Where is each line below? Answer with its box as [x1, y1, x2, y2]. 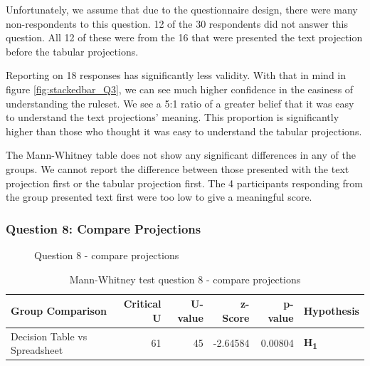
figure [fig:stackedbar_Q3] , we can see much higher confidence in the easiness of [6, 81, 354, 96]
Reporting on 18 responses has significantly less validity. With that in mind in [6, 68, 347, 83]
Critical [123, 296, 162, 311]
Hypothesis [303, 303, 359, 318]
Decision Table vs [11, 328, 88, 343]
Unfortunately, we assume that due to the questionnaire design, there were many [6, 2, 358, 16]
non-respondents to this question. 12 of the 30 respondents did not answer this [6, 16, 349, 31]
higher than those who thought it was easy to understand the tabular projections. [6, 123, 362, 138]
